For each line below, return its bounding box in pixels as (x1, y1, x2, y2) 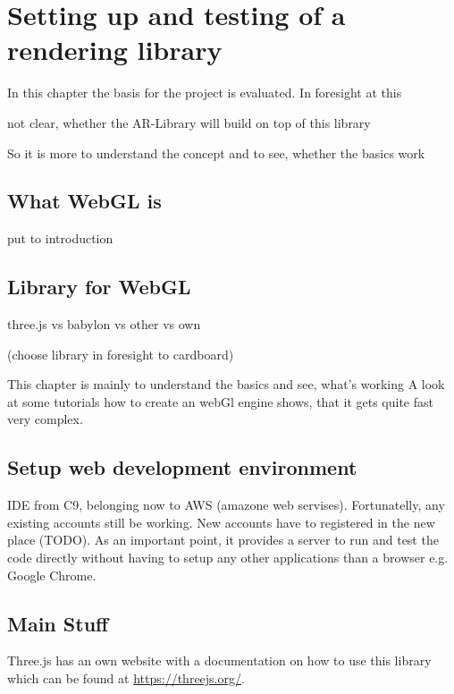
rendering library (7, 31, 223, 68)
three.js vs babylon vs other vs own (7, 315, 201, 334)
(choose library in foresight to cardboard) (7, 344, 234, 363)
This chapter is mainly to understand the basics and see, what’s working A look (7, 375, 445, 394)
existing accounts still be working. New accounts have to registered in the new (7, 512, 435, 531)
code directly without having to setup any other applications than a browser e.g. (7, 548, 449, 567)
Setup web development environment (7, 453, 357, 481)
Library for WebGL (7, 273, 191, 300)
